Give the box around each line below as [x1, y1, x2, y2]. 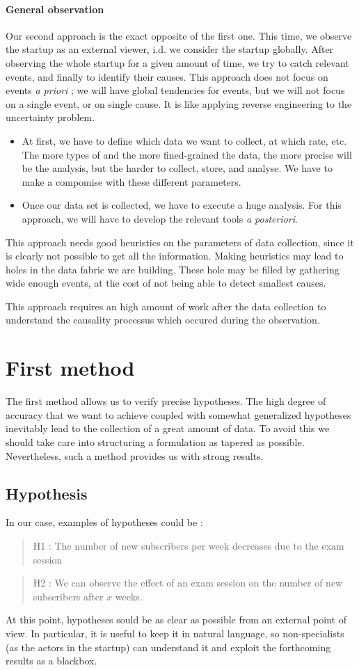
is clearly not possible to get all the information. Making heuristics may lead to [6, 248, 344, 263]
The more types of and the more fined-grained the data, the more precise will [22, 147, 352, 161]
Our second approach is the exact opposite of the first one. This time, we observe [6, 28, 352, 42]
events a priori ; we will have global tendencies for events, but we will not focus [6, 83, 345, 97]
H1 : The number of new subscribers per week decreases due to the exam [33, 538, 344, 552]
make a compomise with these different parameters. [22, 174, 241, 189]
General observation [6, 1, 104, 16]
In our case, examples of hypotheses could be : [6, 515, 203, 529]
